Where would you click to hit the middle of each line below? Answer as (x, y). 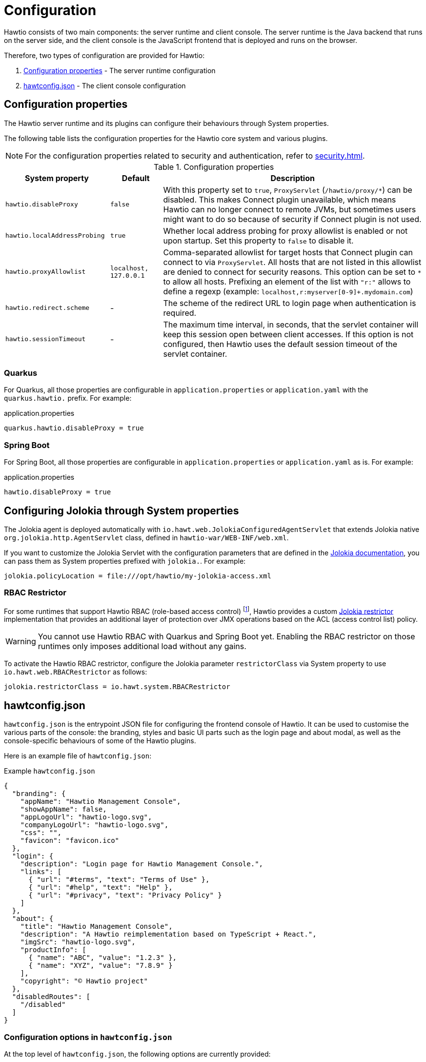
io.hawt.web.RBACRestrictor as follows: (76, 672)
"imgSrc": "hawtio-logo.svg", (78, 942)
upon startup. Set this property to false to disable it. (258, 240)
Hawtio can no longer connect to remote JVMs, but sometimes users (290, 209)
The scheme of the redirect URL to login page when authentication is (290, 303)
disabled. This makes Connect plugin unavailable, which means (280, 199)
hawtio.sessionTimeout (46, 339)
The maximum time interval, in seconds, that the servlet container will (291, 324)
